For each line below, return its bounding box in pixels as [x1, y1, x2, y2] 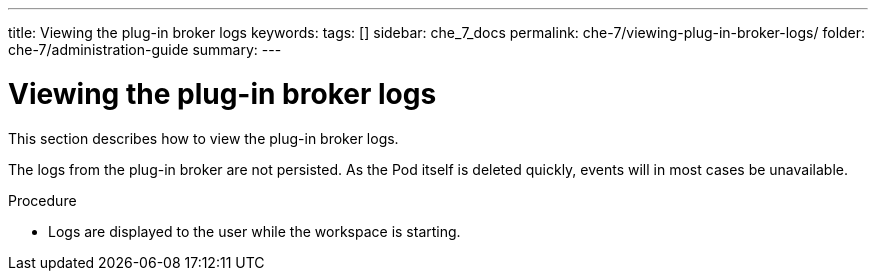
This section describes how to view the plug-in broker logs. [8, 129, 399, 147]
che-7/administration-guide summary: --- [8, 41, 282, 58]
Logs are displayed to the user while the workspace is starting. [48, 222, 461, 240]
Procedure [8, 191, 77, 209]
